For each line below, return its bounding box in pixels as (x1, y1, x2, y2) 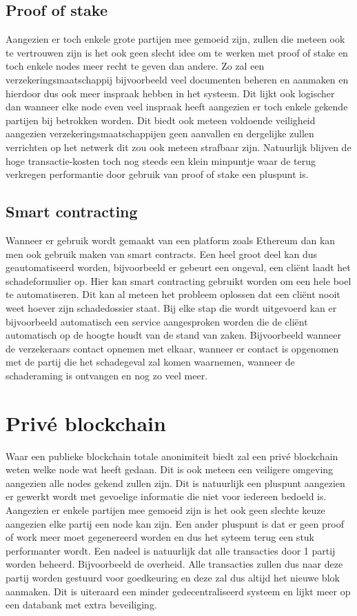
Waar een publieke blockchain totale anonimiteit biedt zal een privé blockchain (6, 448, 338, 463)
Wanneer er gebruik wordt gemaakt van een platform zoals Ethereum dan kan (6, 232, 336, 247)
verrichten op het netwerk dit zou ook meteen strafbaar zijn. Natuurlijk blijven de (6, 139, 351, 154)
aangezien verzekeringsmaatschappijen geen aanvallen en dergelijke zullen (6, 126, 314, 141)
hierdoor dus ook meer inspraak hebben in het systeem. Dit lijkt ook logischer (6, 86, 335, 100)
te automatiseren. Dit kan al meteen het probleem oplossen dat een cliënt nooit (6, 287, 340, 301)
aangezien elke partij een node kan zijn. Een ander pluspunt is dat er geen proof (6, 516, 344, 530)
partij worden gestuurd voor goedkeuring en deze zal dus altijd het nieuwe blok (6, 570, 340, 584)
